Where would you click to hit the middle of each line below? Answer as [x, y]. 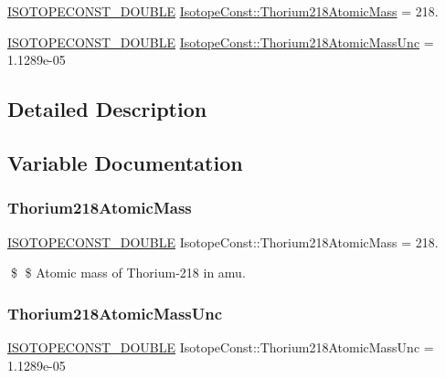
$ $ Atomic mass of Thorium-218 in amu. [128, 273]
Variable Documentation [125, 162]
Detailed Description [107, 109]
